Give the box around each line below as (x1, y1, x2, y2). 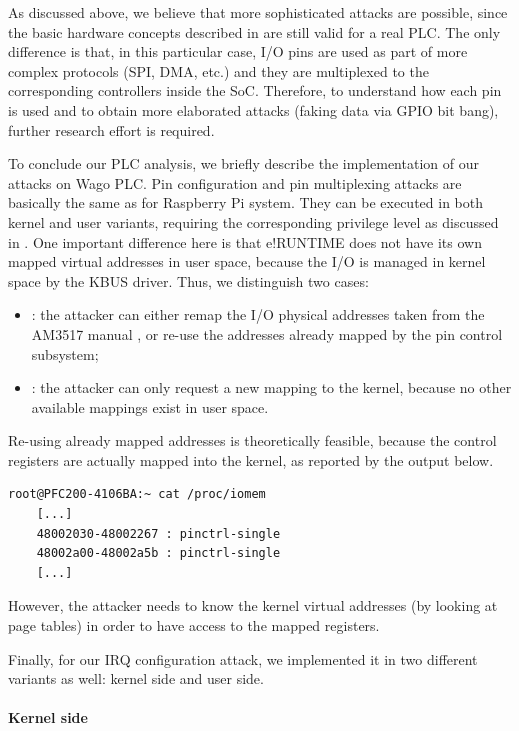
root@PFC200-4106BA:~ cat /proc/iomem (8, 487, 266, 502)
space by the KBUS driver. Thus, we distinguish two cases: (8, 270, 369, 291)
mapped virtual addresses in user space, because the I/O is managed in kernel (8, 251, 486, 272)
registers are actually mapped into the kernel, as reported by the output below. (8, 449, 494, 470)
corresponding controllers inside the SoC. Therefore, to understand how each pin (8, 80, 502, 101)
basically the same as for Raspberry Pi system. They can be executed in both (8, 192, 483, 213)
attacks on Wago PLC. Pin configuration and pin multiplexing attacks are (8, 172, 462, 193)
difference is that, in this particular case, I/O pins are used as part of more (8, 41, 468, 62)
